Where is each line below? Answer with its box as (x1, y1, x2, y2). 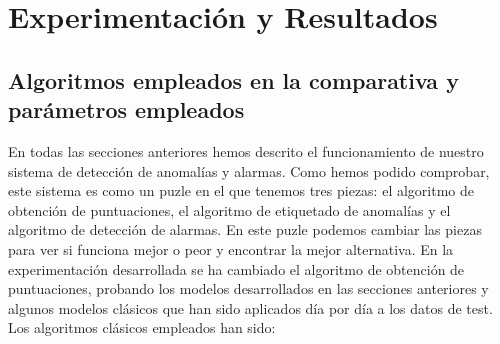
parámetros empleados (8, 94, 245, 125)
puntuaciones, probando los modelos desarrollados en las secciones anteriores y (8, 278, 489, 299)
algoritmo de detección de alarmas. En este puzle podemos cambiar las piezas (8, 219, 482, 240)
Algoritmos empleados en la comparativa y (8, 64, 459, 95)
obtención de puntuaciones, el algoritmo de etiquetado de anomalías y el (8, 199, 451, 220)
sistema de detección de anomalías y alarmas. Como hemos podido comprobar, (8, 160, 490, 181)
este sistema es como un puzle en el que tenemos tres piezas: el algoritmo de (8, 180, 474, 201)
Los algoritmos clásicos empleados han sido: (8, 317, 276, 338)
